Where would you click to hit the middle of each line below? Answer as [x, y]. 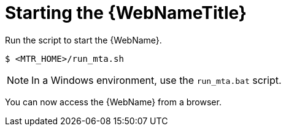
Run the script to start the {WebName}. [83, 40]
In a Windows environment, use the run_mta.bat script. [157, 80]
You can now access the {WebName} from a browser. [113, 102]
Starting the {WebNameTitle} [126, 13]
